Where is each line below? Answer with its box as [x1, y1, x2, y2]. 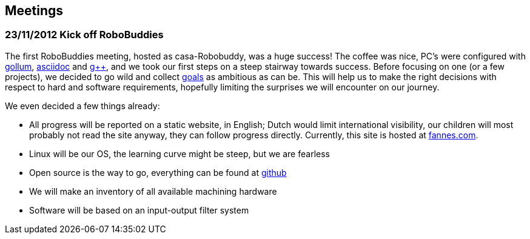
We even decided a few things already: [5, 100, 160, 111]
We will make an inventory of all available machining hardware [29, 186, 277, 197]
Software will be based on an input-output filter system [29, 204, 249, 215]
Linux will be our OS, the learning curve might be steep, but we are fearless [29, 148, 330, 159]
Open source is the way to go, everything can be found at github [29, 167, 287, 178]
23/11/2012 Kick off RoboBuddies [5, 29, 164, 41]
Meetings [5, 3, 64, 18]
